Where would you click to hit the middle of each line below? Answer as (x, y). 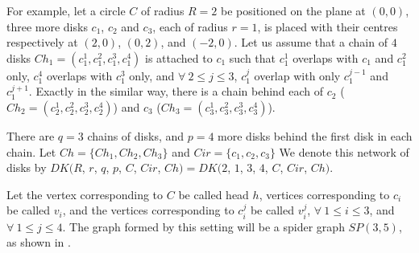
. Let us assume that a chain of (311, 42)
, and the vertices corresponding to (148, 210)
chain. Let (31, 151)
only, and (152, 75)
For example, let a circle (66, 10)
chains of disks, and (136, 135)
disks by (27, 167)
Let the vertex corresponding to (85, 194)
